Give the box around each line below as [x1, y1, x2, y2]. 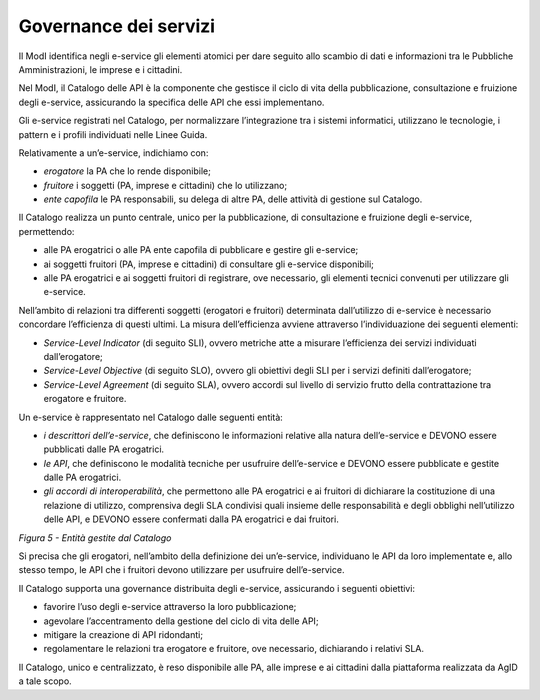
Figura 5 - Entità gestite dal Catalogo [18, 531, 172, 544]
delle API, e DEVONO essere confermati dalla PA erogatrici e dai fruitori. [43, 513, 339, 525]
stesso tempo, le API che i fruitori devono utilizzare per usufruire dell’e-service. [18, 564, 345, 576]
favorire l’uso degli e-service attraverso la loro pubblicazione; [43, 601, 297, 613]
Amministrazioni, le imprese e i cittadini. [18, 63, 183, 75]
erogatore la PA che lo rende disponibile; [43, 165, 212, 177]
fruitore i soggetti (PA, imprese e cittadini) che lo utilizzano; [43, 179, 288, 191]
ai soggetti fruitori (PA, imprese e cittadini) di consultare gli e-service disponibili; [43, 258, 375, 270]
